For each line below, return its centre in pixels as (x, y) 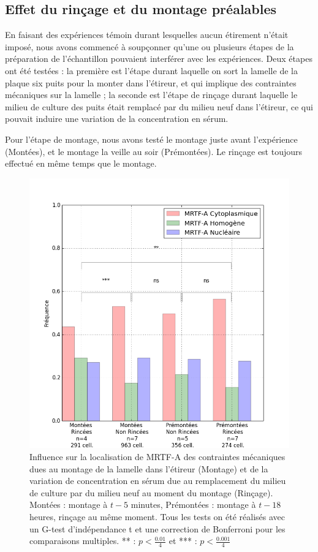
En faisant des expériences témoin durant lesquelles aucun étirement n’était (147, 35)
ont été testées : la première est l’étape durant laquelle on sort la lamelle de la (151, 70)
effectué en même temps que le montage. (81, 163)
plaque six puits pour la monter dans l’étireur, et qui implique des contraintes (151, 82)
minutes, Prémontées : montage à (193, 505)
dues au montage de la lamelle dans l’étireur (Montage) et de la (149, 468)
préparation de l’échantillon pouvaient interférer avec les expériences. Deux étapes (159, 59)
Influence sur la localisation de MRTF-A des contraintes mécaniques (157, 456)
